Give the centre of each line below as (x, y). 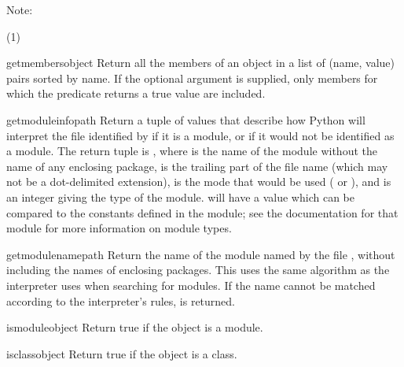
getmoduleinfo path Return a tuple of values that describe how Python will (186, 119)
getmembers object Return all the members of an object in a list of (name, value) (201, 63)
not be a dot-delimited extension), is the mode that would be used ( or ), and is (199, 182)
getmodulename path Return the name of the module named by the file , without (201, 254)
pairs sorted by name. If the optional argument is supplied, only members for (192, 78)
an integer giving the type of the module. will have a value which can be (180, 196)
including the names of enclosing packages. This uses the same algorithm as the (198, 270)
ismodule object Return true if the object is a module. (135, 327)
